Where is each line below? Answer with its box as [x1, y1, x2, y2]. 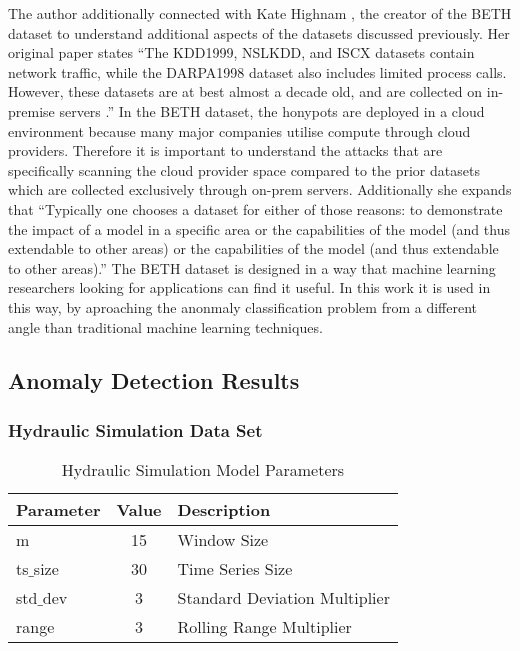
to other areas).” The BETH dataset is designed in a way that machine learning [8, 257, 496, 278]
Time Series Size [177, 557, 293, 581]
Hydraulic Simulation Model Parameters [61, 458, 345, 482]
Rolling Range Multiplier [177, 615, 352, 639]
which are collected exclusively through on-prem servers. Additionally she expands [8, 179, 512, 200]
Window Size [177, 528, 269, 552]
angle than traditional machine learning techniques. [8, 316, 323, 337]
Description [177, 498, 271, 522]
